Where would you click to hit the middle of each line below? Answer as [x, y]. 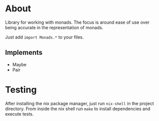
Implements [24, 53]
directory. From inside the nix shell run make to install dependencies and [78, 109]
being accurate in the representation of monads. [54, 27]
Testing [21, 90]
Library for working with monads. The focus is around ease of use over [77, 22]
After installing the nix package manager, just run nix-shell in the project [79, 103]
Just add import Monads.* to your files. [44, 37]
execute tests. [20, 114]
